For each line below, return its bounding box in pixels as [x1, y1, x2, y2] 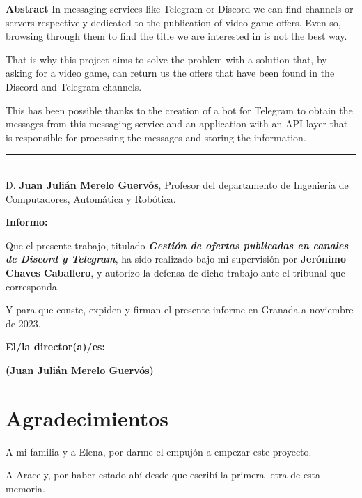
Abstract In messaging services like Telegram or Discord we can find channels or [6, 1, 354, 15]
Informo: [6, 215, 48, 229]
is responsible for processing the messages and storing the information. [6, 130, 306, 144]
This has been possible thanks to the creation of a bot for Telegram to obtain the [6, 102, 353, 117]
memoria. [6, 481, 45, 495]
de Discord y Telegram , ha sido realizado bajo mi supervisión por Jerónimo [6, 251, 346, 266]
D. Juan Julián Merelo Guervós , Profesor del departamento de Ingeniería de [6, 177, 349, 192]
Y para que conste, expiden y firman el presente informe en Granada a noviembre [6, 302, 354, 317]
